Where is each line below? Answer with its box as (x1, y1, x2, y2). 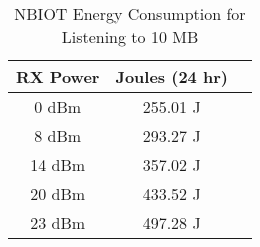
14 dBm (30, 153, 86, 176)
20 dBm (30, 182, 86, 205)
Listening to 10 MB (61, 25, 199, 48)
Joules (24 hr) (115, 65, 228, 88)
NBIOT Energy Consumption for (14, 2, 246, 25)
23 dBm (30, 211, 86, 234)
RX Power (16, 65, 100, 88)
